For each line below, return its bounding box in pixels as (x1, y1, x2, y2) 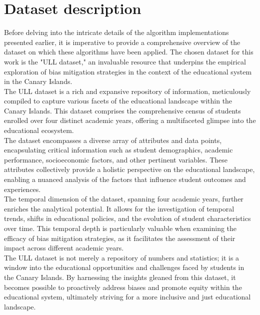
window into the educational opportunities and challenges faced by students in (4, 262, 244, 272)
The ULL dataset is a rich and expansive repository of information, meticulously (4, 85, 251, 96)
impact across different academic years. (4, 242, 124, 253)
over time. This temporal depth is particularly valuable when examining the (4, 223, 237, 233)
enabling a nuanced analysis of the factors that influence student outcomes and (4, 174, 246, 184)
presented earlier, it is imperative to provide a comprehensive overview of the (4, 36, 240, 47)
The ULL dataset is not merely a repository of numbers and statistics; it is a (4, 252, 239, 262)
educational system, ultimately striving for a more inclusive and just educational (4, 291, 251, 302)
